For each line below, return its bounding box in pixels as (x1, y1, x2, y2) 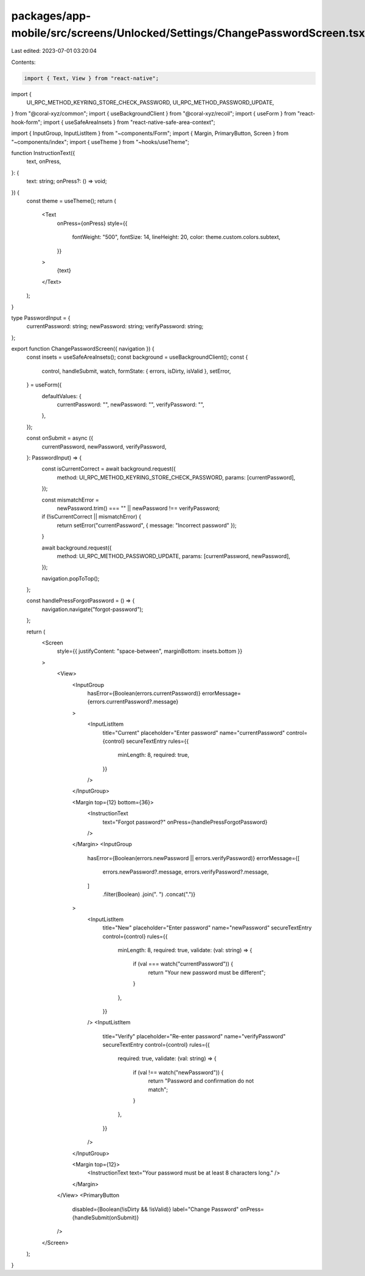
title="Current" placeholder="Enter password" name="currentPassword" (102, 729, 285, 736)
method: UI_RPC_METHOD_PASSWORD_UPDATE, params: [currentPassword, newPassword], (57, 552, 291, 559)
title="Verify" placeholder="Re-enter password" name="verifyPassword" (102, 1032, 286, 1040)
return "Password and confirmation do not (148, 1077, 254, 1085)
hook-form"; (11, 119, 43, 126)
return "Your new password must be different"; (148, 968, 266, 976)
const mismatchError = (41, 496, 100, 503)
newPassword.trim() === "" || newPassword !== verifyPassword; (57, 505, 220, 512)
